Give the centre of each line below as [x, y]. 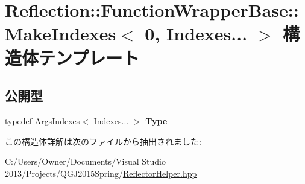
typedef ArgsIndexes [42, 120]
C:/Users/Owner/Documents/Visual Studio [85, 161]
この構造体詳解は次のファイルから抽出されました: [103, 141]
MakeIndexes [61, 33]
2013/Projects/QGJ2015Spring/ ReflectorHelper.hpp [101, 173]
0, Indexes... [196, 33]
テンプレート [89, 57]
